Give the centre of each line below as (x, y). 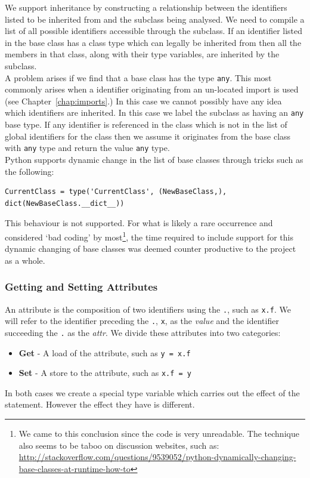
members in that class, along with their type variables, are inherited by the (142, 54)
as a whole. (25, 260)
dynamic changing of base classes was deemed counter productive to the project (151, 249)
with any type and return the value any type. (87, 148)
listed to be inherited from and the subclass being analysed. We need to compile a (155, 19)
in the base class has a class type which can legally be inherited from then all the (153, 42)
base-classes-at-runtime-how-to (75, 468)
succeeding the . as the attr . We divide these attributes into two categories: (143, 332)
